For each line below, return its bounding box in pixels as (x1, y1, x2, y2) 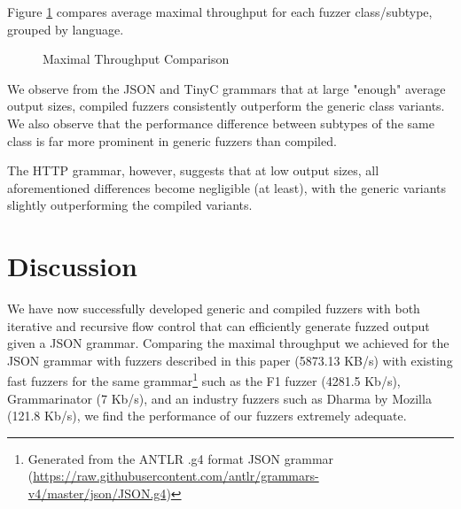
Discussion (7, 248, 137, 284)
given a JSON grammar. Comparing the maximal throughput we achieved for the (7, 334, 449, 352)
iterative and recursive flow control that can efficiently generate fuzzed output (7, 316, 430, 335)
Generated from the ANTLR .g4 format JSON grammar (27, 449, 334, 467)
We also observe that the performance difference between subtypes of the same (7, 113, 434, 132)
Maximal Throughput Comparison (43, 50, 230, 68)
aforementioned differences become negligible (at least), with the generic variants (7, 178, 447, 197)
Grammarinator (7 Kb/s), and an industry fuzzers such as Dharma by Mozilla (7, 389, 432, 407)
